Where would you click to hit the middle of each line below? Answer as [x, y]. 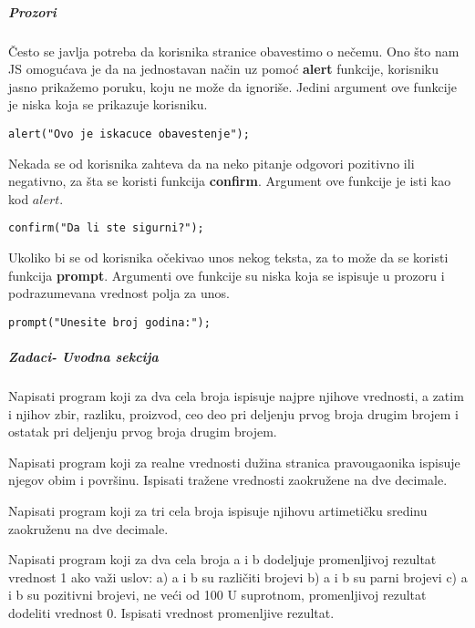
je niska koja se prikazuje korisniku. [108, 104]
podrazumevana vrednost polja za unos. [119, 293]
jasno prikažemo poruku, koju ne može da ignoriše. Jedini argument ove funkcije [233, 86]
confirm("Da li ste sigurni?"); [106, 228]
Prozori [32, 11]
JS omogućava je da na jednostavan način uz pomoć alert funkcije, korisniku [224, 69]
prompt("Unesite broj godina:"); [109, 322]
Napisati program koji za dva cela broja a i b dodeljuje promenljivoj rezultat [222, 559]
